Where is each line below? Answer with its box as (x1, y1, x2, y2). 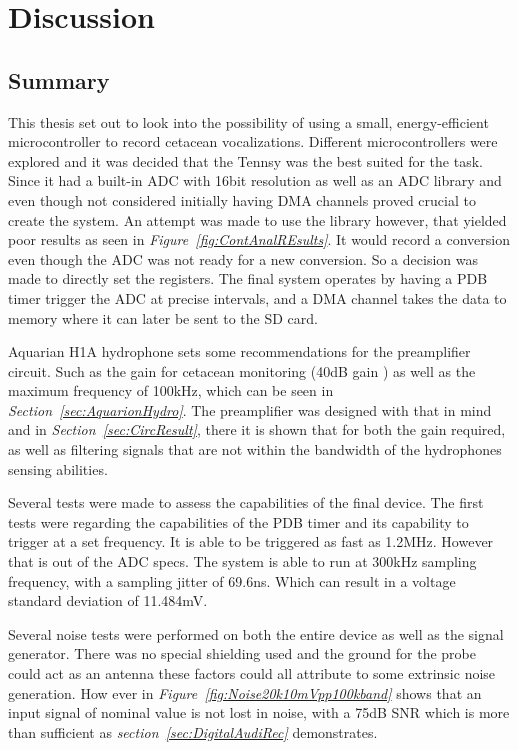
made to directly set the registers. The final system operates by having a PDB (8, 268, 488, 289)
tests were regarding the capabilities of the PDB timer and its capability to (8, 511, 469, 532)
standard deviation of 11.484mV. (8, 590, 208, 611)
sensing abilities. (8, 458, 108, 479)
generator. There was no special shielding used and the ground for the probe (8, 643, 477, 664)
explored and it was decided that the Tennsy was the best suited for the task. (8, 150, 483, 171)
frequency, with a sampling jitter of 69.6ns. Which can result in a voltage (8, 570, 456, 591)
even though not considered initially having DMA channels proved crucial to (8, 189, 476, 210)
